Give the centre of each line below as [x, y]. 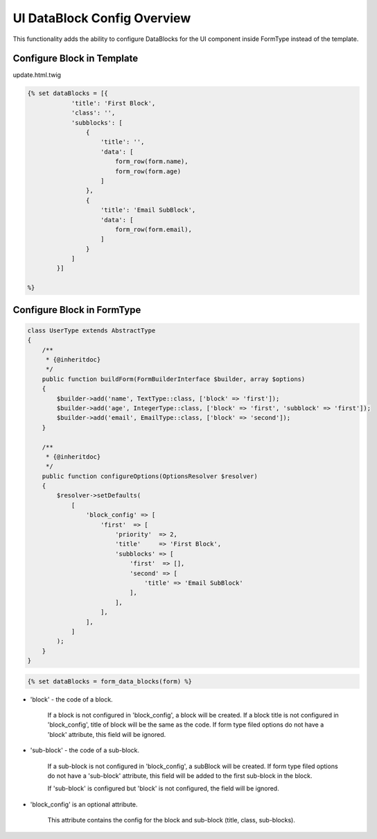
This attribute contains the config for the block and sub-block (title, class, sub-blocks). [172, 820]
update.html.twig [37, 75]
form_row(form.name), [151, 162]
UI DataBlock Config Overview [102, 18]
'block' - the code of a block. [72, 699]
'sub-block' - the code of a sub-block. [85, 750]
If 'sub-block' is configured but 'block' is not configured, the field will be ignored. [164, 788]
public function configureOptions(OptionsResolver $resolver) [150, 476]
